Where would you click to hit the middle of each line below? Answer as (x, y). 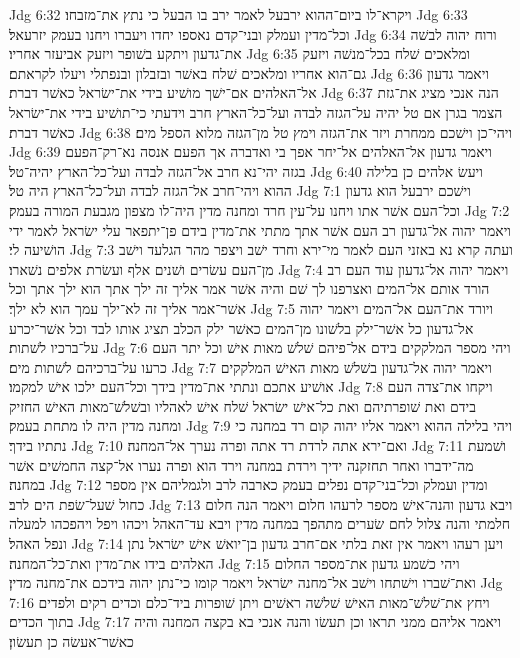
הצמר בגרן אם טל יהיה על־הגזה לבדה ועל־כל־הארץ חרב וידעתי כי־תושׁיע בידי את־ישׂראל (256, 111)
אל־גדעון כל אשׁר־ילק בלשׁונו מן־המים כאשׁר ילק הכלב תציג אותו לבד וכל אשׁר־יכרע (241, 327)
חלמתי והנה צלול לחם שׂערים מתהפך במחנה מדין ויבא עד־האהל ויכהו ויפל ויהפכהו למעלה (260, 523)
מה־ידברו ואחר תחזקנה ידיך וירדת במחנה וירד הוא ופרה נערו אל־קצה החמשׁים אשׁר (241, 464)
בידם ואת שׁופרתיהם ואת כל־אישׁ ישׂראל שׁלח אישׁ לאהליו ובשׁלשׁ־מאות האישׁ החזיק (242, 405)
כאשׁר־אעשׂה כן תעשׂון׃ (71, 641)
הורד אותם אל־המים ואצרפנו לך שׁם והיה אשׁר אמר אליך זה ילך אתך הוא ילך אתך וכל (249, 288)
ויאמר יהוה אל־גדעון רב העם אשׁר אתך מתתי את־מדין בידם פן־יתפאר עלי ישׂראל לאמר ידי (260, 229)
